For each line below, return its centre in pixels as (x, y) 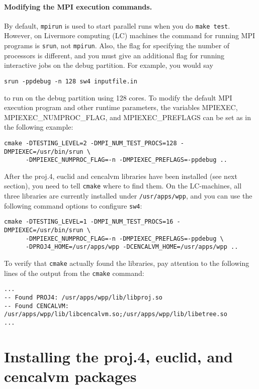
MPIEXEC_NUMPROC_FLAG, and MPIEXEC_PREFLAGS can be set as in (127, 117)
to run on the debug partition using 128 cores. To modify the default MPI (118, 97)
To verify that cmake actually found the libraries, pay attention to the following (127, 263)
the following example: (39, 127)
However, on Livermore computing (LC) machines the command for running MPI (130, 35)
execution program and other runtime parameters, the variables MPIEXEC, (121, 107)
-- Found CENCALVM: (36, 306)
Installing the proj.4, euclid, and (118, 356)
